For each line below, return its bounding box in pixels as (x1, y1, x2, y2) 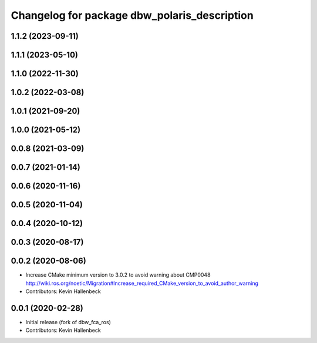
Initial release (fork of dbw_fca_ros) (25, 318, 112, 325)
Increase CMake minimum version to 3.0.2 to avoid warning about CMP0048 (25, 271, 211, 278)
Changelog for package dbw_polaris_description (11, 9, 254, 22)
